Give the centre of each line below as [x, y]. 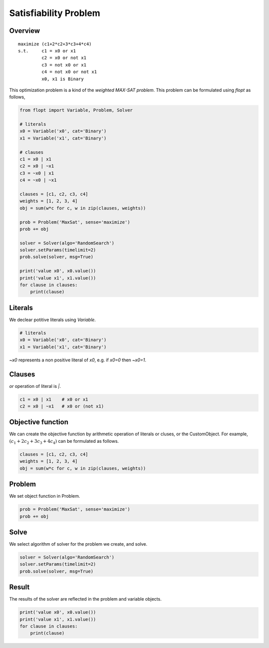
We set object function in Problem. [45, 496]
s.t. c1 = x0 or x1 [47, 51]
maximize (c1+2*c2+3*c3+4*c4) [55, 44]
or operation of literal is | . [35, 386]
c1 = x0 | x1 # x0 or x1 [54, 399]
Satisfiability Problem [55, 13]
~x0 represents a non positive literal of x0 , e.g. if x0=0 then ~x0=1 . [78, 360]
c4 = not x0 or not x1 [69, 72]
